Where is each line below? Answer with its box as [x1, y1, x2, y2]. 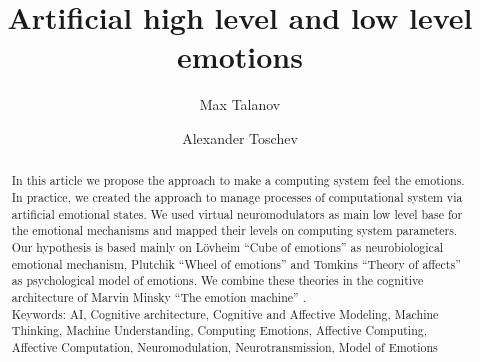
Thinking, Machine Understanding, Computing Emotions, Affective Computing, [11, 322, 428, 339]
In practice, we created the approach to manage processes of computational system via [11, 188, 463, 205]
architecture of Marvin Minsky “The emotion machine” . [11, 288, 306, 305]
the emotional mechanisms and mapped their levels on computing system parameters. [11, 222, 458, 239]
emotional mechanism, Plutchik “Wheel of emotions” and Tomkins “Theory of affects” [11, 255, 461, 272]
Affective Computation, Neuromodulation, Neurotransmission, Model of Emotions [11, 338, 438, 355]
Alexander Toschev [182, 127, 298, 148]
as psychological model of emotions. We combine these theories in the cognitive [11, 272, 424, 289]
